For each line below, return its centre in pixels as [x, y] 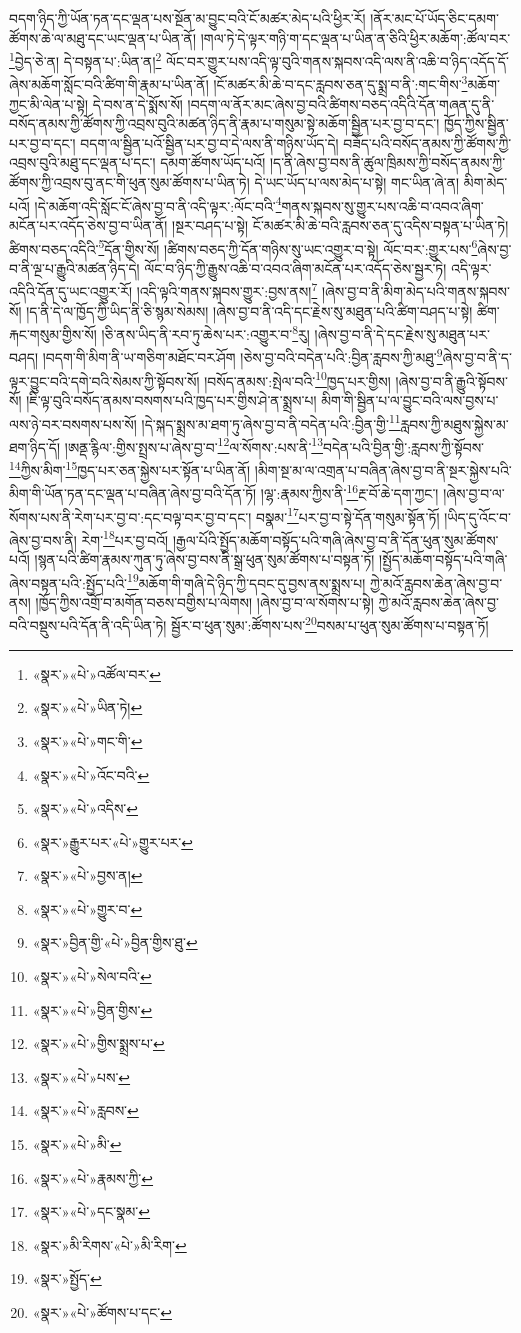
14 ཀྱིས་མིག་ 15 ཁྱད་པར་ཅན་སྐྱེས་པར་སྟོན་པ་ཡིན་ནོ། [130, 468]
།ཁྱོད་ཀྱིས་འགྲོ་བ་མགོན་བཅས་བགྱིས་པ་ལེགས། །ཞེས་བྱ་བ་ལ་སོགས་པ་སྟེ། [204, 601]
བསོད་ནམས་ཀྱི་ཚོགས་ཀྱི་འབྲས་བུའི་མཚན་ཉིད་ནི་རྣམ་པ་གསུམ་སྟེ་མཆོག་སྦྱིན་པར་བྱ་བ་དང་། [224, 123]
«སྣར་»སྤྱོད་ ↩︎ [67, 1278]
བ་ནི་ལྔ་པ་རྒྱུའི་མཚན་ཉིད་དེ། [74, 267]
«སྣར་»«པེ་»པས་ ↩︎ [81, 1076]
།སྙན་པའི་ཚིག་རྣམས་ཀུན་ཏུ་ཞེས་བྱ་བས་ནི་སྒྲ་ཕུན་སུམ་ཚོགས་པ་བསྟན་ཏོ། [204, 559]
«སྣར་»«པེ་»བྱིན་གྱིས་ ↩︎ [92, 1009]
